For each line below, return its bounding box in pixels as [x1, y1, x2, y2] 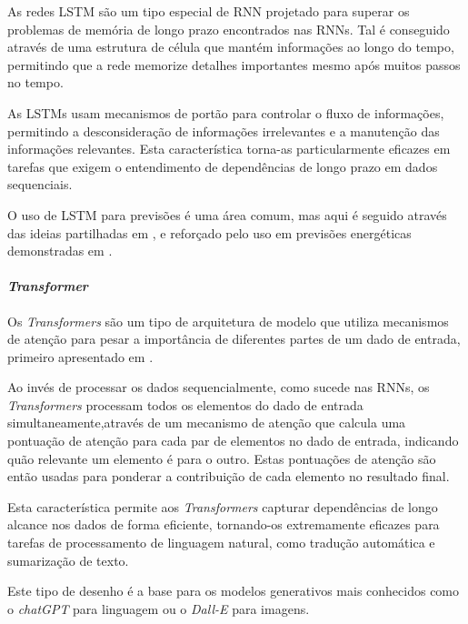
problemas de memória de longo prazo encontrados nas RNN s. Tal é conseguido [7, 19, 450, 38]
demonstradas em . [7, 241, 113, 260]
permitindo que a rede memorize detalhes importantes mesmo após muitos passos [7, 55, 461, 74]
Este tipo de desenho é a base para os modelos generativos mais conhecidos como [7, 581, 460, 600]
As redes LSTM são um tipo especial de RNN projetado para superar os [7, 2, 410, 20]
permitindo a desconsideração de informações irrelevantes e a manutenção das [7, 121, 440, 140]
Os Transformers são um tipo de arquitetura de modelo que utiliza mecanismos [7, 311, 449, 330]
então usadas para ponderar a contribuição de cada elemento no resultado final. [7, 467, 450, 486]
